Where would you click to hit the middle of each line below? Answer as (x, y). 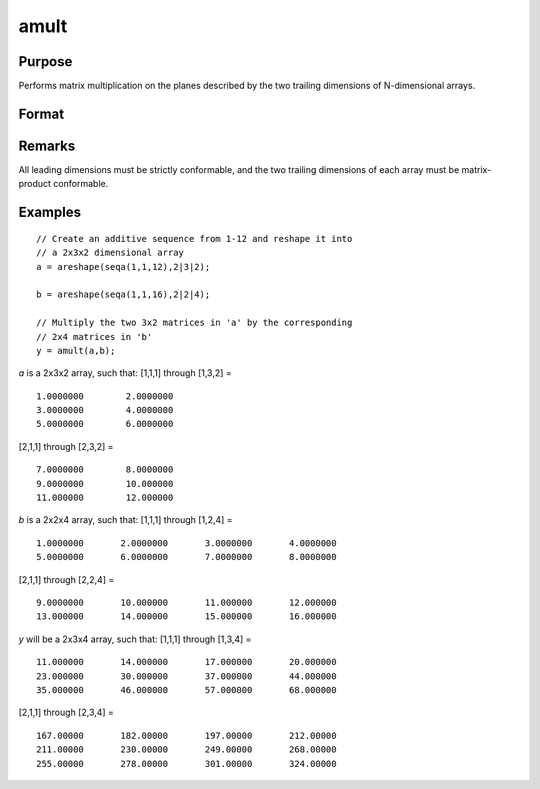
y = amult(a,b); (76, 350)
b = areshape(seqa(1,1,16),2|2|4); (123, 294)
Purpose (45, 61)
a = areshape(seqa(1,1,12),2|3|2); (123, 266)
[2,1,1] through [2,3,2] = (66, 446)
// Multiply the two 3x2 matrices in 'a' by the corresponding (194, 323)
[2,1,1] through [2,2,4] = (66, 579)
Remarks (47, 145)
